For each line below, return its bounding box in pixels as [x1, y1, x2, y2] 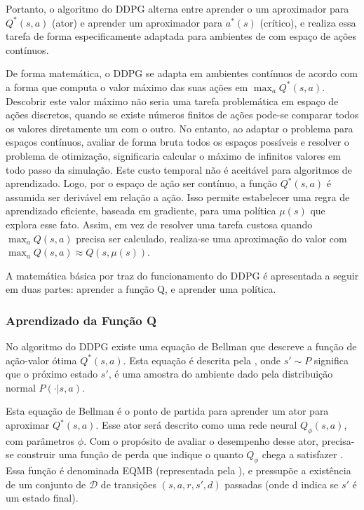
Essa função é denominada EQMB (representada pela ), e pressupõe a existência [6, 463, 351, 478]
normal [6, 380, 36, 394]
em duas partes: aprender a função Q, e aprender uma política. [6, 282, 276, 296]
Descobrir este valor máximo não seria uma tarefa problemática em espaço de [6, 93, 339, 108]
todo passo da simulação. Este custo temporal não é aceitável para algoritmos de [6, 162, 352, 177]
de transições [100, 476, 156, 491]
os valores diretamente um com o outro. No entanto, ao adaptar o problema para [6, 120, 353, 135]
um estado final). [6, 490, 79, 505]
